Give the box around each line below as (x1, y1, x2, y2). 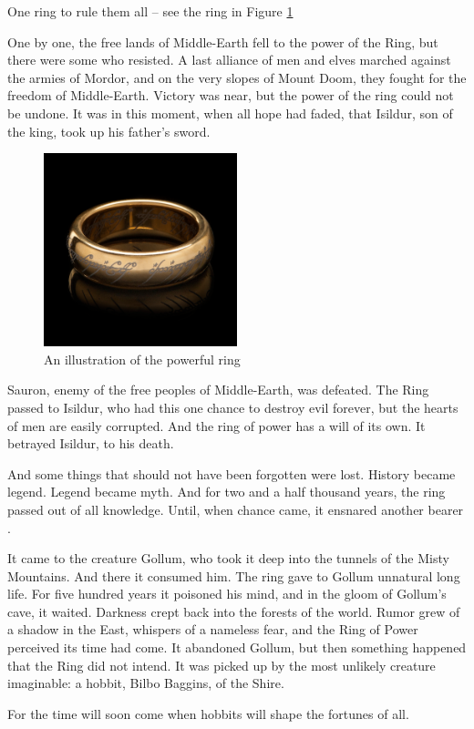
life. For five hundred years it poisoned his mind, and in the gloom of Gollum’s (7, 584, 447, 603)
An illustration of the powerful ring (44, 349, 241, 368)
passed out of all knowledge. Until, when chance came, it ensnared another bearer (7, 499, 464, 519)
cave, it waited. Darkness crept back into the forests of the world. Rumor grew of (7, 601, 460, 621)
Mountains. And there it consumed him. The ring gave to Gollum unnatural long (7, 566, 460, 585)
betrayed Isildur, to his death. (7, 434, 174, 453)
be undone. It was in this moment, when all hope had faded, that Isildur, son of (7, 103, 453, 122)
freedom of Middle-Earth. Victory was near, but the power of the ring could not (7, 86, 454, 105)
